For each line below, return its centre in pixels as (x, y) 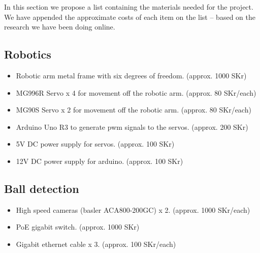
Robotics (28, 54)
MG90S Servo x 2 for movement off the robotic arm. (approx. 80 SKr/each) (134, 110)
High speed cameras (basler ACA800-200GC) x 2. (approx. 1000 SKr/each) (133, 209)
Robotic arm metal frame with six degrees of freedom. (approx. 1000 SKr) (131, 75)
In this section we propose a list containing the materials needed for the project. (129, 7)
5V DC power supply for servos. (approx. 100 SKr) (95, 144)
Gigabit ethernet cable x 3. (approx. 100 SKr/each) (96, 244)
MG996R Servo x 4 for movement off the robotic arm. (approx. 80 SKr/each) (136, 92)
